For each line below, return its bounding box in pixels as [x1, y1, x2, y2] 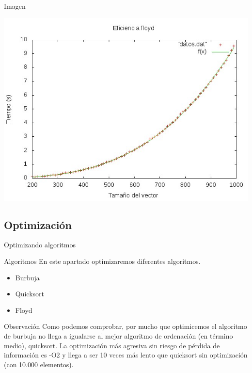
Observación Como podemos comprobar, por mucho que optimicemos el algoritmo [4, 321, 247, 331]
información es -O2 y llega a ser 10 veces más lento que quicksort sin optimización [4, 350, 248, 360]
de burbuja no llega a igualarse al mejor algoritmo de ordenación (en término [4, 330, 233, 341]
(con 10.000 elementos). [4, 359, 74, 369]
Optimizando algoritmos [4, 240, 76, 250]
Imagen [4, 1, 26, 11]
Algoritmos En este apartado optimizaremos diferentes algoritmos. [4, 256, 201, 266]
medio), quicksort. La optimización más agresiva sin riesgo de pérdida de [4, 340, 220, 350]
